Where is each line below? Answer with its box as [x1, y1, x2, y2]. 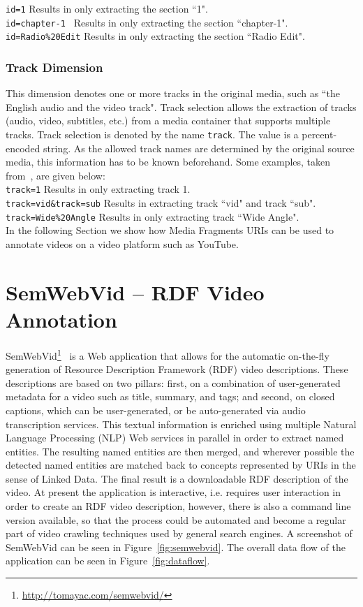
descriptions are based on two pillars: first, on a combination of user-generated [6, 375, 341, 390]
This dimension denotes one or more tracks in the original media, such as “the [6, 86, 340, 101]
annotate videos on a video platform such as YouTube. [6, 236, 239, 251]
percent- [302, 126, 337, 141]
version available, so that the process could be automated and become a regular [6, 512, 346, 527]
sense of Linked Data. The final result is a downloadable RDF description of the [6, 471, 348, 485]
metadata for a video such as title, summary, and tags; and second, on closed [6, 389, 335, 404]
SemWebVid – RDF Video [6, 277, 265, 306]
